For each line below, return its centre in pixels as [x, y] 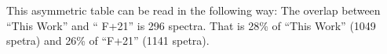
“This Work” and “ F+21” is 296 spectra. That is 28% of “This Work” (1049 [191, 25]
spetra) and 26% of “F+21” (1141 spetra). [108, 40]
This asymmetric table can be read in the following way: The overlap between [193, 10]
